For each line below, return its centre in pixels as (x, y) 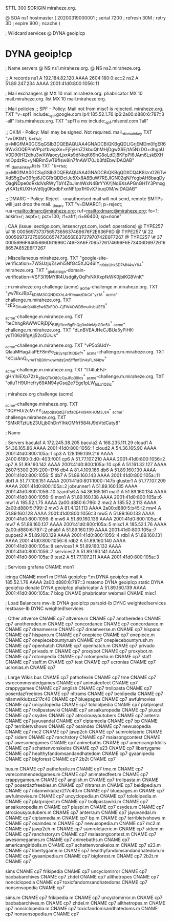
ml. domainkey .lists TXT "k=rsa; (36, 166)
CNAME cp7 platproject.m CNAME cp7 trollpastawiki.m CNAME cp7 (77, 801)
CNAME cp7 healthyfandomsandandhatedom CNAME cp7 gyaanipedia (80, 753)
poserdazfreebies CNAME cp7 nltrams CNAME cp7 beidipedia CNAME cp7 (84, 694)
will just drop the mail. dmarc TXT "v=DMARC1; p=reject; (64, 205)
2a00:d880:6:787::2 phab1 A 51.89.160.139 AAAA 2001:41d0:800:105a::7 (81, 530)
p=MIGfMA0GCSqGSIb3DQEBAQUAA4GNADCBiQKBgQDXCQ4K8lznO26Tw (86, 173)
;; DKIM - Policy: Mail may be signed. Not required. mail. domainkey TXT (79, 132)
